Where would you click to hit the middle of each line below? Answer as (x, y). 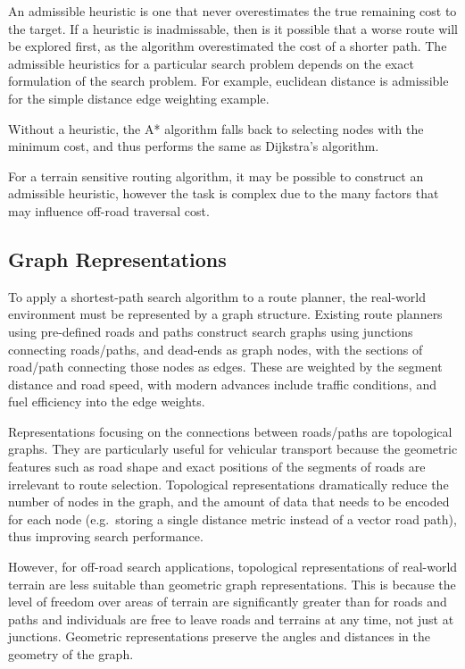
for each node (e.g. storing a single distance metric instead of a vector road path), (232, 518)
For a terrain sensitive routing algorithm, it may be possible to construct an (216, 176)
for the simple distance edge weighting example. (139, 98)
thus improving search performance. (106, 536)
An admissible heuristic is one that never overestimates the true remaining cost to (232, 11)
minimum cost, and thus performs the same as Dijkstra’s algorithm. (194, 146)
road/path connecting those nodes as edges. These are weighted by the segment (225, 367)
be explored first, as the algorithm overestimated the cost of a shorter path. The (228, 46)
